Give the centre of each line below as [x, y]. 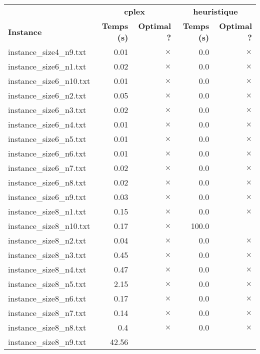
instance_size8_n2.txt [47, 240]
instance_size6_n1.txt [47, 66]
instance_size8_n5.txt [47, 284]
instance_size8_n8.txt [47, 327]
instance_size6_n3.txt [47, 110]
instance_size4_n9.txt [47, 52]
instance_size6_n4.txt [47, 124]
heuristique [215, 11]
